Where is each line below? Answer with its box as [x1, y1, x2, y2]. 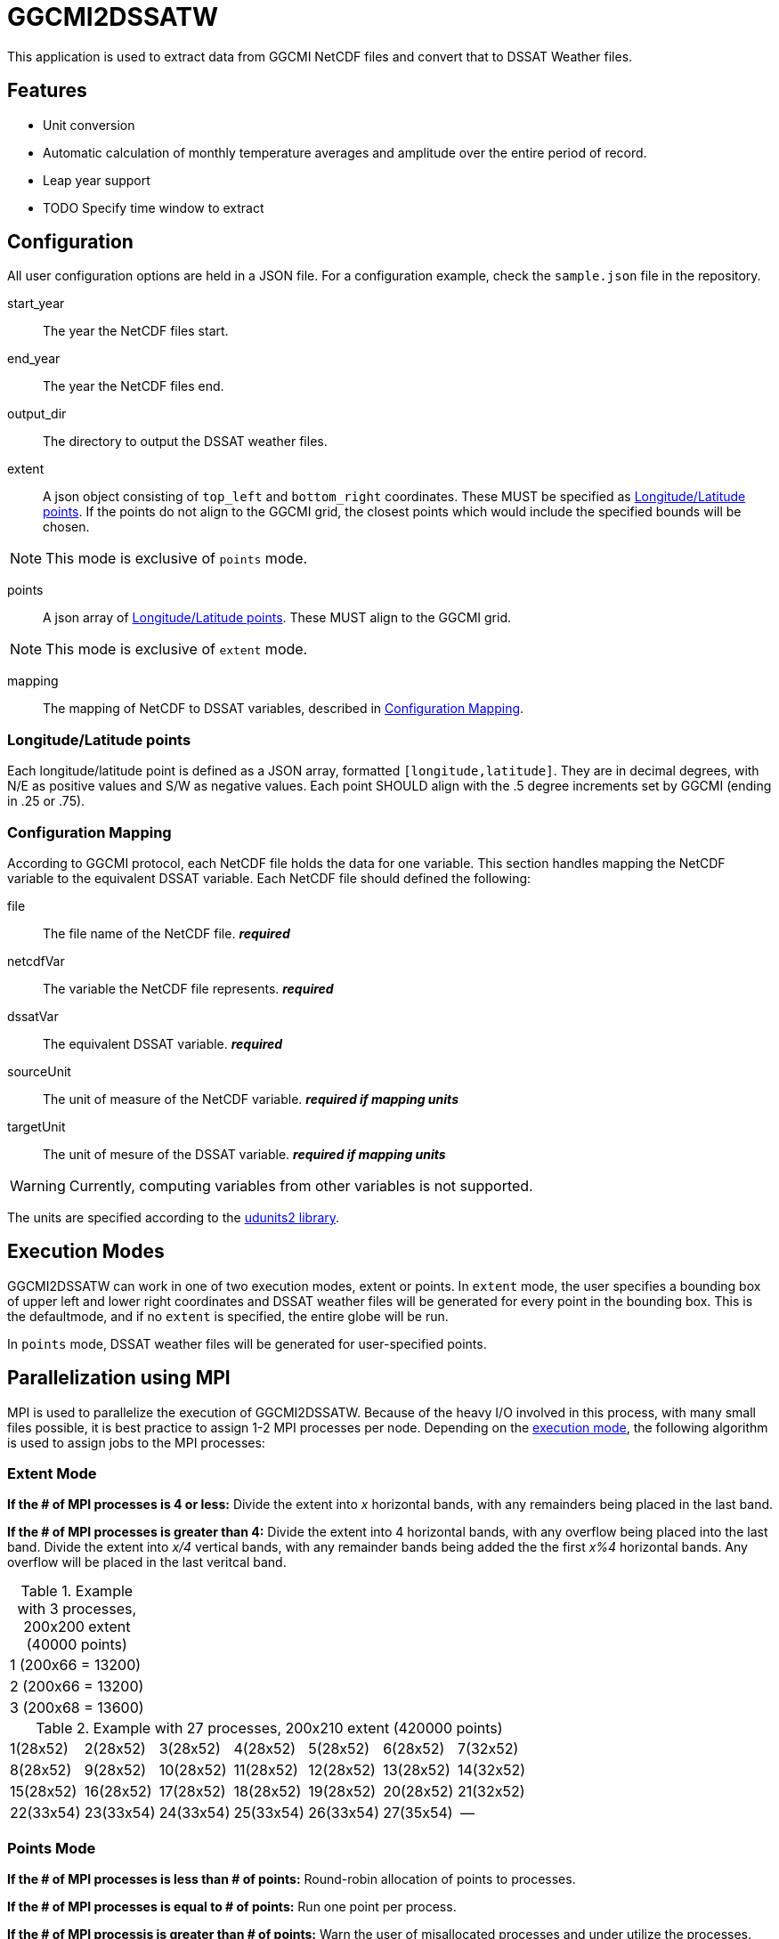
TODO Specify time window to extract [43, 199, 264, 215]
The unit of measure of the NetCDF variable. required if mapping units [43, 1091, 458, 1107]
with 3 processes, [17, 1600, 137, 1619]
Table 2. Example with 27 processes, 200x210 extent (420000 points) [36, 1719, 503, 1738]
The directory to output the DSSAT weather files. [43, 434, 328, 450]
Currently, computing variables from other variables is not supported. [69, 1176, 533, 1195]
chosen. [43, 519, 90, 535]
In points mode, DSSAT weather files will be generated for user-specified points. [7, 1335, 487, 1351]
